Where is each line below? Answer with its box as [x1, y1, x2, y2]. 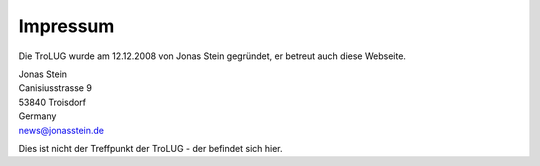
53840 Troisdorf [18, 96, 87, 108]
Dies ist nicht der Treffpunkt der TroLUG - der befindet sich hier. [18, 142, 284, 154]
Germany [18, 110, 57, 122]
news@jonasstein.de [18, 124, 105, 136]
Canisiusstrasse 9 [18, 82, 92, 94]
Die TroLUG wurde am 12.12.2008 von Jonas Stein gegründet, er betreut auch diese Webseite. [18, 50, 407, 62]
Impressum [18, 15, 115, 37]
